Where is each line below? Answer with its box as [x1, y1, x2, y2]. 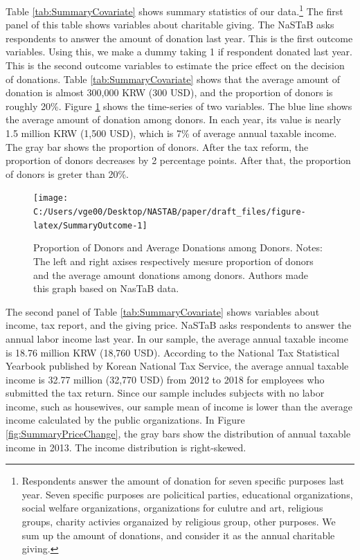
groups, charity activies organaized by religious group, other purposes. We [21, 514, 336, 529]
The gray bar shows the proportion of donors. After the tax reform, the [6, 139, 309, 154]
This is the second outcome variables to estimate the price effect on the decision [6, 58, 345, 73]
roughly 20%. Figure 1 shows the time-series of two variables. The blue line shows [6, 98, 352, 113]
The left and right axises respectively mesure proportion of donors [33, 253, 314, 268]
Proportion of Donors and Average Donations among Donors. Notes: [33, 240, 323, 255]
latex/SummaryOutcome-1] [33, 220, 147, 231]
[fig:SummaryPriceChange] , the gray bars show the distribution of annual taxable [6, 426, 351, 441]
